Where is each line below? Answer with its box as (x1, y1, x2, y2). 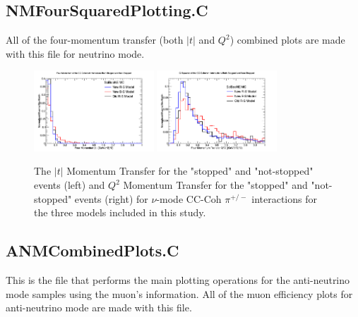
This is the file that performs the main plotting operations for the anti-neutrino (6, 273, 350, 287)
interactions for (251, 191, 317, 206)
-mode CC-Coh (156, 191, 222, 206)
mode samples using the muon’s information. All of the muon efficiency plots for (6, 286, 353, 301)
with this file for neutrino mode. (6, 46, 145, 61)
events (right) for (74, 191, 148, 206)
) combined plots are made (229, 32, 345, 47)
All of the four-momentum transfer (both (6, 32, 184, 47)
